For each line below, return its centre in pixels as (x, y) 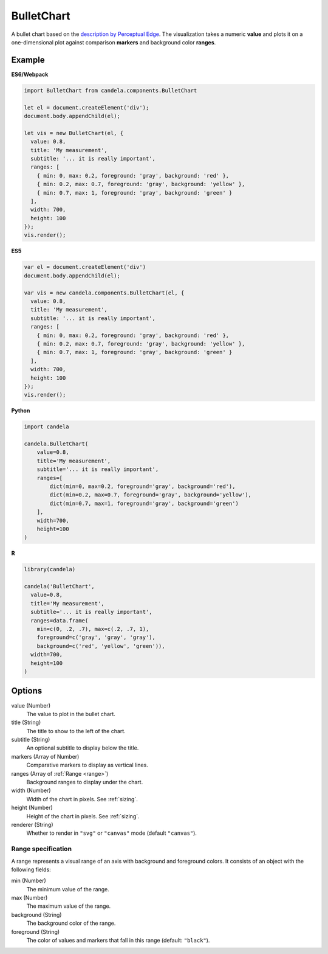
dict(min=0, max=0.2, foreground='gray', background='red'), (142, 486)
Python (21, 411)
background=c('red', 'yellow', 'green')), (101, 646)
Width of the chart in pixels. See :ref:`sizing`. (82, 799)
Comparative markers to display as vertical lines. (87, 765)
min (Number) (29, 881)
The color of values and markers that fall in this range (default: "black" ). (118, 941)
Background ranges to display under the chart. (85, 782)
